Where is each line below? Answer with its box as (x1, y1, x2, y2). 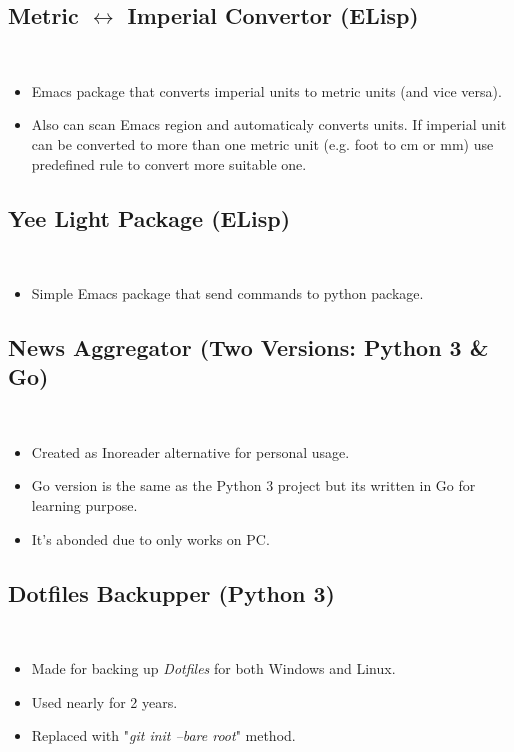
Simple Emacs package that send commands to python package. (31, 282, 424, 303)
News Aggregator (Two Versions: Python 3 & (8, 331, 489, 362)
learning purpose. (31, 494, 138, 515)
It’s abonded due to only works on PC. (31, 528, 270, 549)
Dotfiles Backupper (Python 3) (8, 577, 335, 608)
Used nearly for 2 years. (31, 691, 178, 712)
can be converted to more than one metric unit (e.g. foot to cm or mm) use (31, 133, 494, 154)
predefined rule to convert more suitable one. (31, 153, 307, 174)
